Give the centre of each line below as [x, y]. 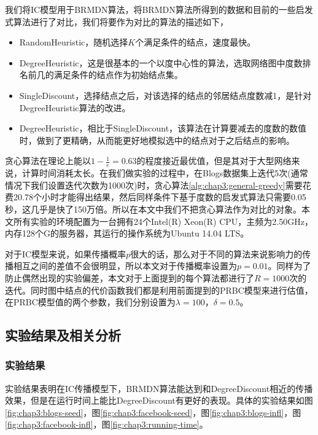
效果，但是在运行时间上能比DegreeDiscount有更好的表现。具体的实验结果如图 [159, 400]
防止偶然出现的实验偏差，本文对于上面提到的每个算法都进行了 [130, 277]
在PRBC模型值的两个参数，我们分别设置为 [90, 302]
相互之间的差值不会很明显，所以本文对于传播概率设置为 [125, 266]
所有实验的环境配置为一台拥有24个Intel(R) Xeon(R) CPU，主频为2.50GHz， [163, 221]
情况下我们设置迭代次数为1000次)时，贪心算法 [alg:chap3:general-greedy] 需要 [154, 185]
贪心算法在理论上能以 [48, 161]
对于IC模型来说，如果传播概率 [66, 253]
